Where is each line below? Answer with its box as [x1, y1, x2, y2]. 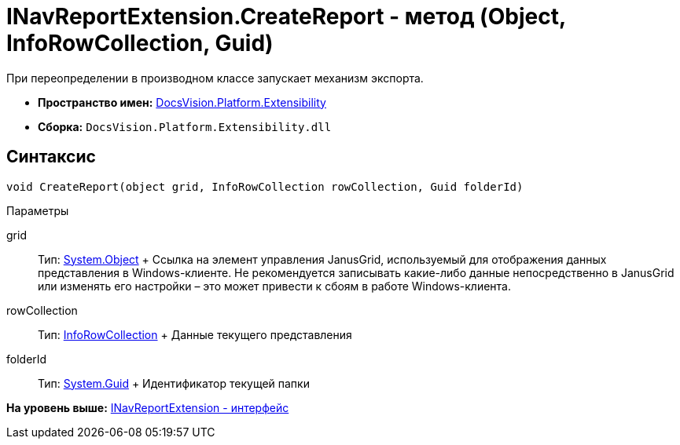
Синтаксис [6, 147, 96, 167]
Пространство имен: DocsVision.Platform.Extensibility [38, 95, 326, 109]
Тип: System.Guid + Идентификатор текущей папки [38, 376, 310, 390]
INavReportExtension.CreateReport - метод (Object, [6, 3, 566, 30]
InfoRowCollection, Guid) [6, 30, 274, 57]
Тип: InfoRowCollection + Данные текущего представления [38, 327, 352, 341]
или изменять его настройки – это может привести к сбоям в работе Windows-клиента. [38, 279, 512, 293]
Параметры [6, 203, 69, 217]
